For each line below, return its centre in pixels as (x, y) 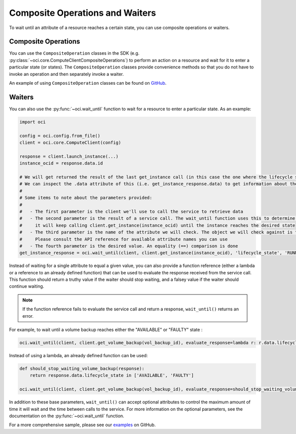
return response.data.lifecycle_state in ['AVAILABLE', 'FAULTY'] (112, 375)
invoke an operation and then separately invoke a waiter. (67, 74)
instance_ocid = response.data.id (61, 163)
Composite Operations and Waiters (83, 13)
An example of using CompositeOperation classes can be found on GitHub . (88, 83)
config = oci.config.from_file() (60, 136)
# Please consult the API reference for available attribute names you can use (124, 239)
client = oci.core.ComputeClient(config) (70, 143)
